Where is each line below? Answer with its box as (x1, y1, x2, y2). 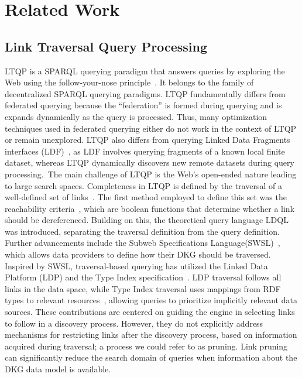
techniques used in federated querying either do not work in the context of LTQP (5, 122, 297, 134)
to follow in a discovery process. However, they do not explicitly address (5, 317, 263, 329)
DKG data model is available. (5, 363, 111, 375)
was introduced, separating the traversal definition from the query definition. (5, 225, 280, 237)
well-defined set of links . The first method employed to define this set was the (5, 191, 287, 203)
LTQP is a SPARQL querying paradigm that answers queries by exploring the (5, 64, 285, 77)
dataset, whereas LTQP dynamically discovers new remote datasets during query (5, 156, 294, 169)
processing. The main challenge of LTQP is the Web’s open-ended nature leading (5, 167, 297, 180)
